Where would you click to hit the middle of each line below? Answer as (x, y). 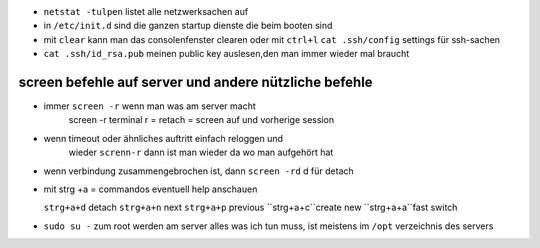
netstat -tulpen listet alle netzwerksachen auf (146, 11)
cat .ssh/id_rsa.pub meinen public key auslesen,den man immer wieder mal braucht (226, 54)
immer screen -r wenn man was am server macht (149, 106)
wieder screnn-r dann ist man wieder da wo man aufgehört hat (201, 152)
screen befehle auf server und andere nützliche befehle (196, 81)
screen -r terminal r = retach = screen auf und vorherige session (201, 120)
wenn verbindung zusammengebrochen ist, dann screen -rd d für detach (198, 171)
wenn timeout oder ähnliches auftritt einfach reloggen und (163, 138)
